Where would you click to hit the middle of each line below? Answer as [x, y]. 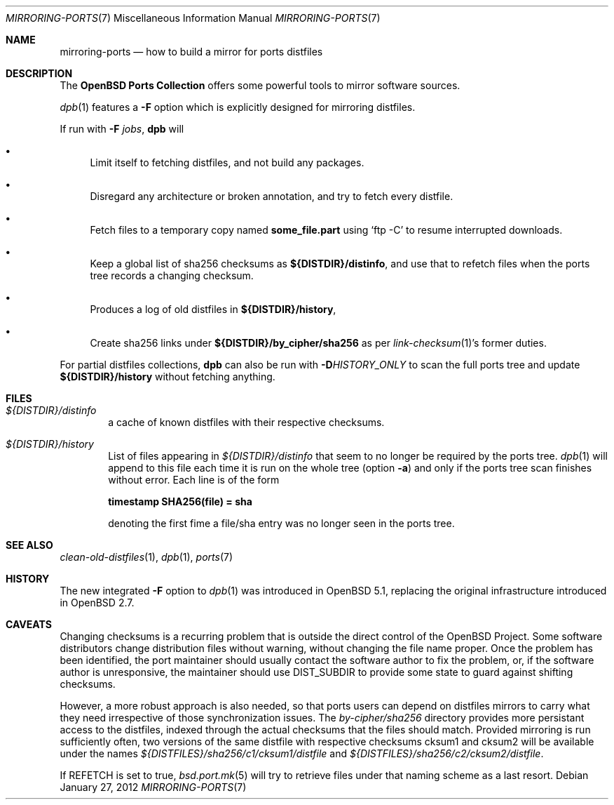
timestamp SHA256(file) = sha [180, 501]
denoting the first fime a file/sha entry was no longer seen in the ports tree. [281, 523]
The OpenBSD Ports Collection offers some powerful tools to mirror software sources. [260, 85]
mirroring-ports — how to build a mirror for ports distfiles [191, 52]
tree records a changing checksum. [172, 275]
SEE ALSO [29, 545]
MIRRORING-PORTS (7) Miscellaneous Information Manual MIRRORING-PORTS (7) [193, 18]
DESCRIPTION [39, 73]
